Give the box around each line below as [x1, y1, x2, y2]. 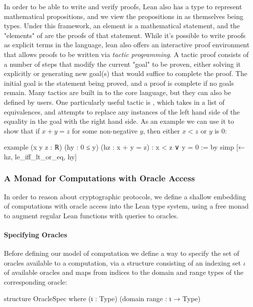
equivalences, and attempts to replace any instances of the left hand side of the [4, 106, 240, 116]
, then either [143, 125, 180, 135]
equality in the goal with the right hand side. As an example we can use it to [4, 116, 234, 126]
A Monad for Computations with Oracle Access [4, 172, 195, 184]
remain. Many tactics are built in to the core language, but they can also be [4, 87, 231, 97]
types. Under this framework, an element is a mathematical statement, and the [4, 20, 240, 31]
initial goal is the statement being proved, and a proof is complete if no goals [4, 77, 234, 88]
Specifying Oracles [4, 230, 67, 240]
